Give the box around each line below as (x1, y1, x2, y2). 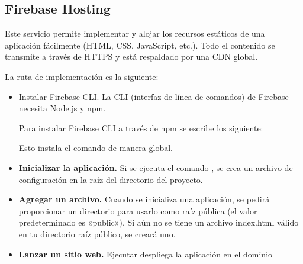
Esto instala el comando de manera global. (18, 141, 173, 154)
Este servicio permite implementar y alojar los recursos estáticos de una (5, 27, 265, 40)
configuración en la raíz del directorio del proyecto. (18, 173, 203, 185)
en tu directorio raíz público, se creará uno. (18, 227, 176, 240)
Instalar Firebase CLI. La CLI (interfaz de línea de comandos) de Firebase (18, 90, 289, 102)
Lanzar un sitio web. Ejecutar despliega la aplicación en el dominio (18, 247, 273, 260)
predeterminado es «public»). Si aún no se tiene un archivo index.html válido (18, 216, 299, 228)
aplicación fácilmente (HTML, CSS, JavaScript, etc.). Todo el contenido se (5, 38, 275, 51)
